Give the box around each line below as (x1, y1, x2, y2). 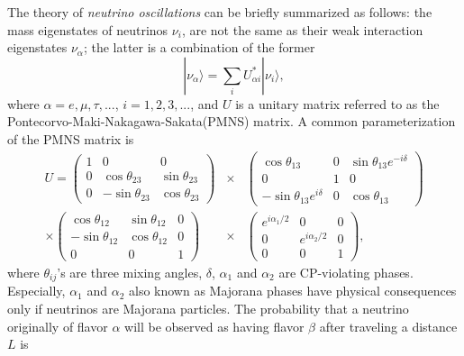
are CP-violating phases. (278, 262, 414, 281)
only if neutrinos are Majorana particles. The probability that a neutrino (7, 298, 409, 317)
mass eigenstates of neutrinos (7, 20, 168, 39)
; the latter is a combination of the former (83, 38, 315, 57)
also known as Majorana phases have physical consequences (129, 281, 457, 300)
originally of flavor (7, 316, 108, 335)
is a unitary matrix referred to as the (235, 94, 440, 113)
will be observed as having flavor (124, 316, 305, 335)
